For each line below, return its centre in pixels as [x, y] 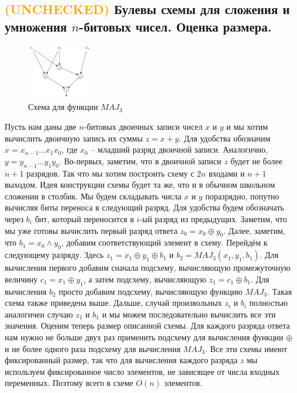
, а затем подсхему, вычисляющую [145, 279]
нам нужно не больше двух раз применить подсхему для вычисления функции [144, 337]
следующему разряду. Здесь [54, 255]
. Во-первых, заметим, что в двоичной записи [140, 161]
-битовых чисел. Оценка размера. [175, 26]
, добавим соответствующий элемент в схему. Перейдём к [164, 242]
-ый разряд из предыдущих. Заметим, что [213, 219]
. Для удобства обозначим [225, 138]
